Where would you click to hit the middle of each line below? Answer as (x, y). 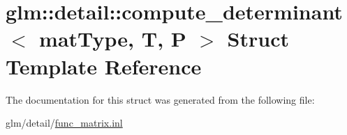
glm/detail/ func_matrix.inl (64, 123)
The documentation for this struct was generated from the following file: (160, 99)
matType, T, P (113, 39)
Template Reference (104, 66)
